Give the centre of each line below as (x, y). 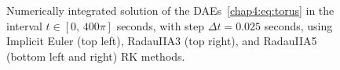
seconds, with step (161, 25)
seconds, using (298, 25)
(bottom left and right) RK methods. (96, 56)
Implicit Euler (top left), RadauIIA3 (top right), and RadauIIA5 (162, 41)
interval (24, 25)
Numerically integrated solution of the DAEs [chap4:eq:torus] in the (170, 10)
